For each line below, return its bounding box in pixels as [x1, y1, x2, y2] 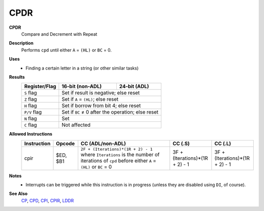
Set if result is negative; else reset [62, 90, 140, 96]
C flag [24, 121, 37, 128]
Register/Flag [24, 83, 56, 90]
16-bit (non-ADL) [62, 83, 102, 90]
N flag [24, 115, 37, 122]
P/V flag [24, 109, 42, 116]
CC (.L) [214, 140, 231, 147]
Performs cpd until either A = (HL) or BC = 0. [21, 47, 112, 53]
